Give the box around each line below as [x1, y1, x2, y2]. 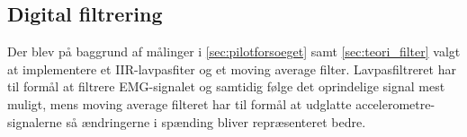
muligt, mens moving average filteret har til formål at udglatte [7, 94, 352, 113]
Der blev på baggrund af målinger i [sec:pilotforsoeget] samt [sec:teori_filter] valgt [7, 42, 461, 61]
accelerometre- [355, 94, 436, 113]
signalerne [7, 112, 62, 131]
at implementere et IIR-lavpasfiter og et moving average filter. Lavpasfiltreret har [7, 59, 456, 78]
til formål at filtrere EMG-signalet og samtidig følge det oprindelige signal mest [7, 77, 445, 96]
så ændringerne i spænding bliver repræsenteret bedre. [66, 112, 366, 131]
